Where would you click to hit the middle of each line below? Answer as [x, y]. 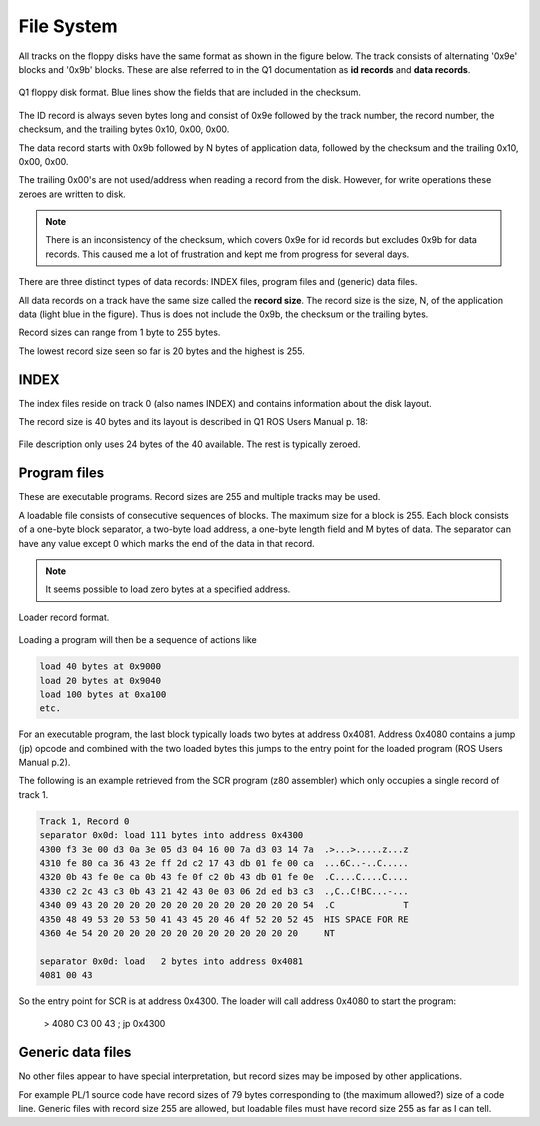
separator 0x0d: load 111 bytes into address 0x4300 [171, 835]
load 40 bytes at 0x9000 [100, 666]
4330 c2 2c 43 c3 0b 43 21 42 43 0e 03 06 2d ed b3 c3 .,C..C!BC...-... [224, 891]
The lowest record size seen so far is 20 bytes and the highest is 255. [161, 351]
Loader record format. [64, 617]
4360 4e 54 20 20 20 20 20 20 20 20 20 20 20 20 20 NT [187, 933]
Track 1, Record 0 [84, 821]
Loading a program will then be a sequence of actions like [137, 640]
